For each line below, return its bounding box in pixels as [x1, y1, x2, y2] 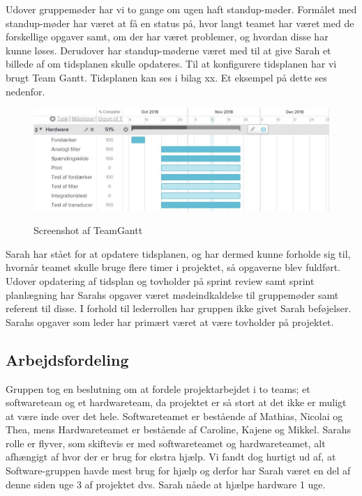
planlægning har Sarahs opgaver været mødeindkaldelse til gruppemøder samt [6, 287, 339, 302]
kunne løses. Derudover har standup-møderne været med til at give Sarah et [6, 42, 331, 57]
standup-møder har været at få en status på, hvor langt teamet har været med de [6, 15, 354, 30]
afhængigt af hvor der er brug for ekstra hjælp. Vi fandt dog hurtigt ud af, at [6, 449, 336, 464]
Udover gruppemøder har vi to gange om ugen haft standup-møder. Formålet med [6, 2, 357, 16]
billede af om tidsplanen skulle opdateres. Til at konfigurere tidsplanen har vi [6, 56, 337, 71]
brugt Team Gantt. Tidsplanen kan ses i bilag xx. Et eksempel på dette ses [6, 70, 327, 84]
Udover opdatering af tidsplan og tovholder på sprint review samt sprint [6, 273, 315, 288]
